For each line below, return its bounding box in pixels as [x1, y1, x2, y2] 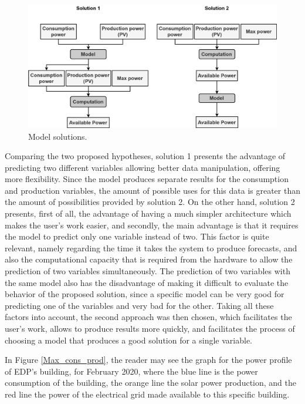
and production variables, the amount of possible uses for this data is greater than [5, 184, 300, 196]
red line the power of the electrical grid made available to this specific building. [5, 388, 290, 400]
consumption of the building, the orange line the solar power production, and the [5, 376, 296, 389]
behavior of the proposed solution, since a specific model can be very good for [5, 288, 284, 300]
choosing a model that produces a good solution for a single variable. [5, 334, 253, 346]
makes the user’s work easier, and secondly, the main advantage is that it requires [5, 218, 299, 231]
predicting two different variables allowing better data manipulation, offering [5, 161, 280, 173]
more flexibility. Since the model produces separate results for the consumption [5, 173, 289, 185]
